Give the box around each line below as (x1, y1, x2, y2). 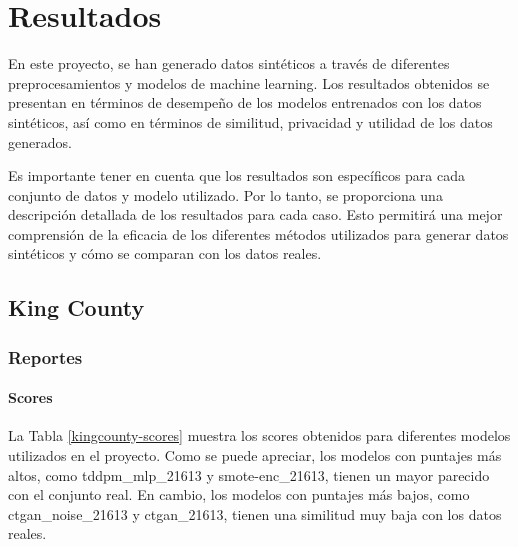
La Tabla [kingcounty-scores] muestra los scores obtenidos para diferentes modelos (8, 425, 511, 446)
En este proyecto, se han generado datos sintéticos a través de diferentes (8, 53, 450, 74)
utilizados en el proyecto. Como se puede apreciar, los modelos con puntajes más (8, 445, 502, 466)
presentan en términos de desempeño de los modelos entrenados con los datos (8, 92, 482, 113)
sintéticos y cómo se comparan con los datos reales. (8, 243, 322, 264)
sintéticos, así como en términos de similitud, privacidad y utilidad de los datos (8, 111, 493, 132)
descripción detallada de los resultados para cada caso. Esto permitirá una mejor (8, 204, 503, 225)
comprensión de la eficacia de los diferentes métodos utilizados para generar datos (8, 223, 509, 244)
